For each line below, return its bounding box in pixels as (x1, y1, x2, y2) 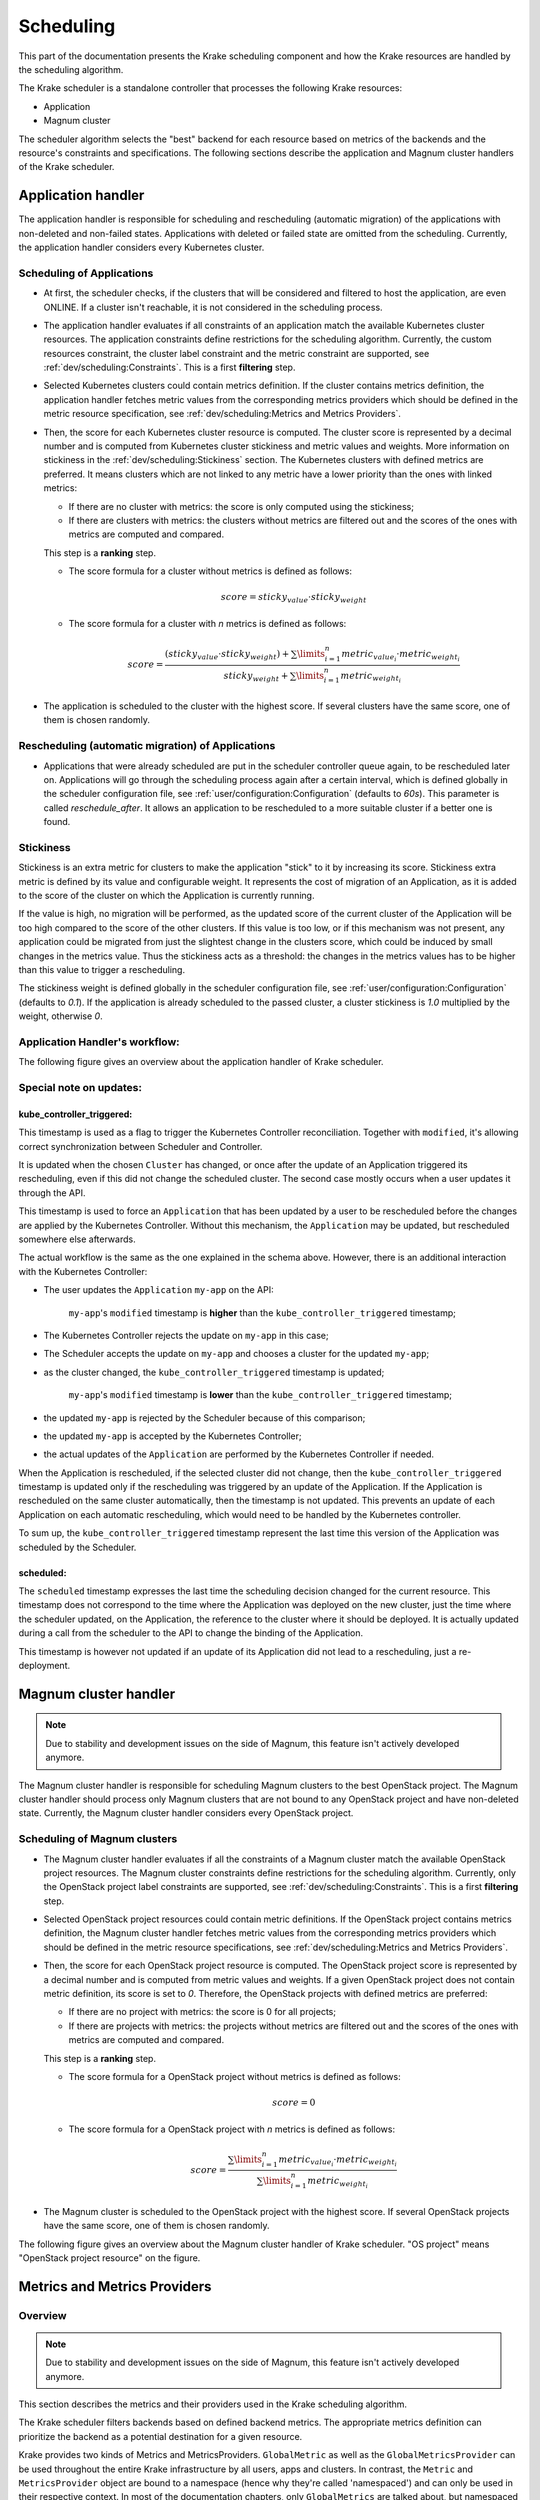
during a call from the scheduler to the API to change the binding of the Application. (18, 1627, 364, 1639)
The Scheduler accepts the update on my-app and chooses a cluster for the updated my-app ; (43, 1348, 430, 1360)
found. (43, 816, 71, 828)
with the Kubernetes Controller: (18, 1265, 148, 1277)
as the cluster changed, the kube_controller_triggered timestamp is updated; (43, 1366, 385, 1378)
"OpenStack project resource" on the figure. (18, 2251, 201, 2264)
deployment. (18, 1660, 70, 1671)
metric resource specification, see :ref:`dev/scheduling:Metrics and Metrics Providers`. (43, 408, 402, 420)
